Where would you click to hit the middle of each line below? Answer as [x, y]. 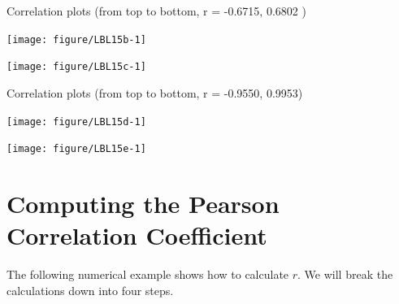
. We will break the [345, 274]
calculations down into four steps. [90, 290]
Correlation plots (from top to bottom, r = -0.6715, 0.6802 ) [156, 11]
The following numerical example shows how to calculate [148, 274]
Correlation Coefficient [137, 235]
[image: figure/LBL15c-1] [76, 67]
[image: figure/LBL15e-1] [76, 149]
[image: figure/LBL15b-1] [76, 39]
